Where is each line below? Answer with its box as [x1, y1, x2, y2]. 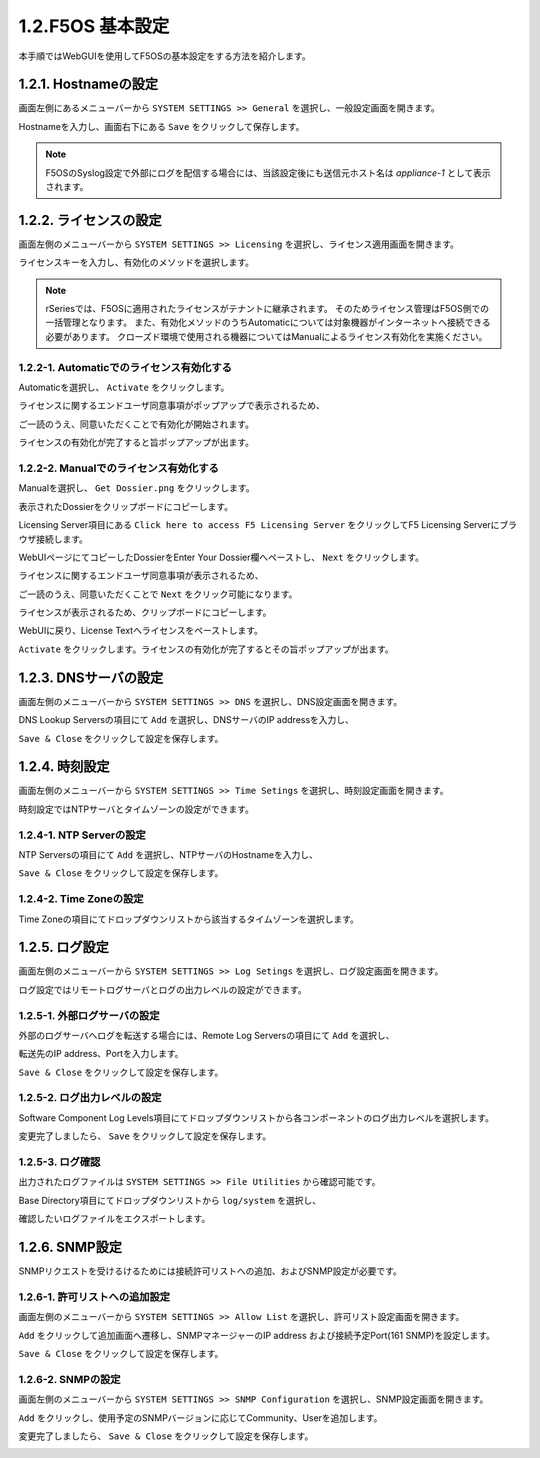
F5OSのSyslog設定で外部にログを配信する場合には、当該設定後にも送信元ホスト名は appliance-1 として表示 [45, 166, 491, 179]
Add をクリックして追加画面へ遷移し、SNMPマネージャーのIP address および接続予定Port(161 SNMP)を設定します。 [18, 1329, 495, 1341]
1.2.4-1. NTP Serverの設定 [18, 828, 147, 842]
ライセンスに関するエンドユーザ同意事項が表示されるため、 [18, 570, 264, 582]
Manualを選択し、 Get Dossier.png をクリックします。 [18, 482, 255, 494]
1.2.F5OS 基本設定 [18, 15, 170, 37]
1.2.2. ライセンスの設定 [18, 211, 162, 229]
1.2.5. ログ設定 [18, 939, 110, 956]
